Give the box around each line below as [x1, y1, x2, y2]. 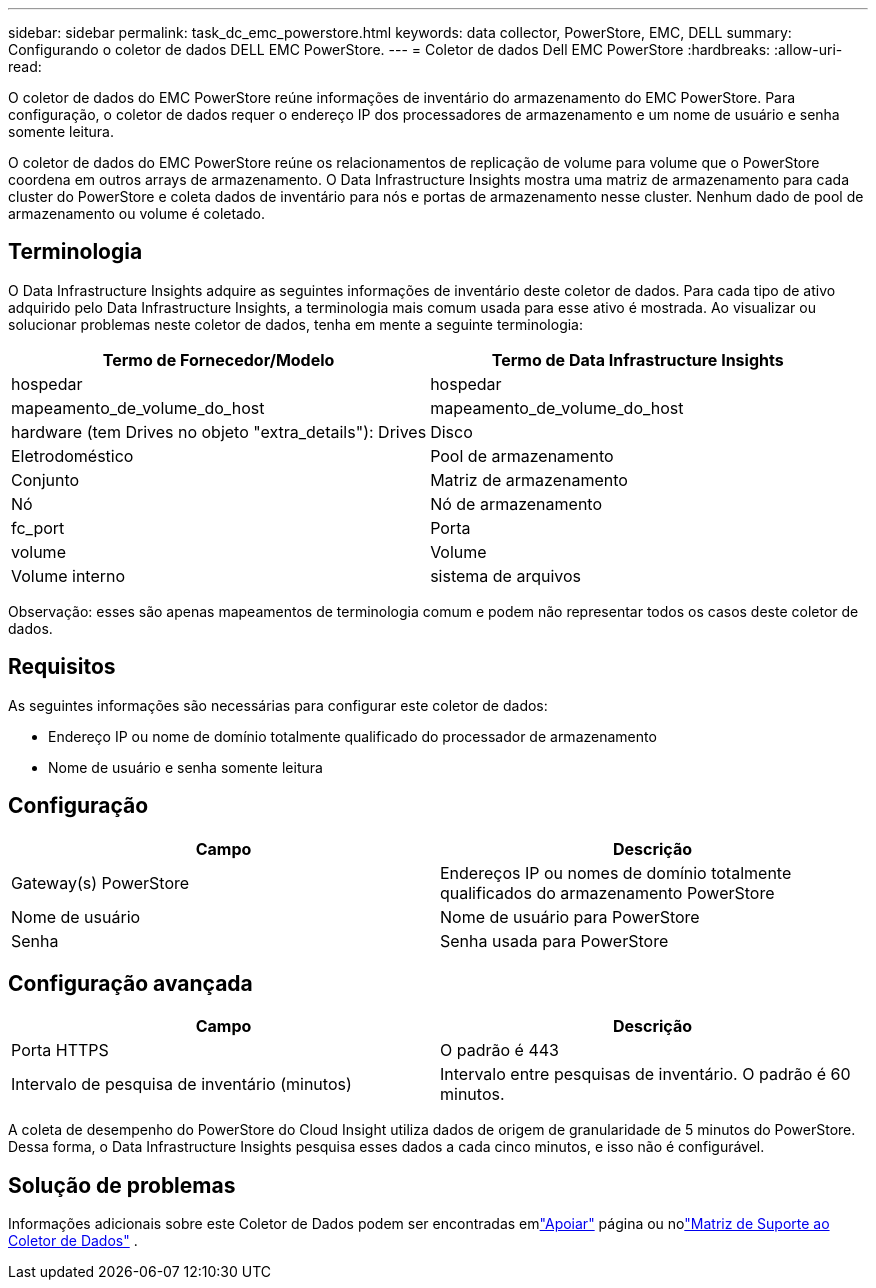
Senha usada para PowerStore [440, 930, 669, 951]
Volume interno [11, 565, 126, 586]
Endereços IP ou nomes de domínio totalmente [440, 862, 792, 883]
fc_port [11, 517, 65, 538]
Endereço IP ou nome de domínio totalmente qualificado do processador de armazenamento [48, 727, 657, 745]
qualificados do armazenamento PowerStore [440, 882, 775, 903]
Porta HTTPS [11, 1040, 109, 1061]
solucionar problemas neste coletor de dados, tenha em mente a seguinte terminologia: [8, 315, 583, 333]
